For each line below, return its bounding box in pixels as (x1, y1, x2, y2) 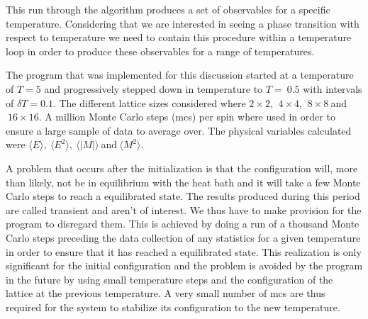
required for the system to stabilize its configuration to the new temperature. (6, 299, 340, 314)
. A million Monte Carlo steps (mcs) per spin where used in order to (38, 109, 335, 124)
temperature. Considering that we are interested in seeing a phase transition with (6, 16, 359, 30)
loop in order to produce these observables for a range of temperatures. (6, 43, 315, 58)
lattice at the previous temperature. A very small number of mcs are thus (6, 286, 325, 301)
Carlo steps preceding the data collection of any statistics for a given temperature (6, 230, 361, 245)
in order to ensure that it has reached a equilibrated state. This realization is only (6, 244, 362, 259)
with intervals (303, 81, 362, 96)
